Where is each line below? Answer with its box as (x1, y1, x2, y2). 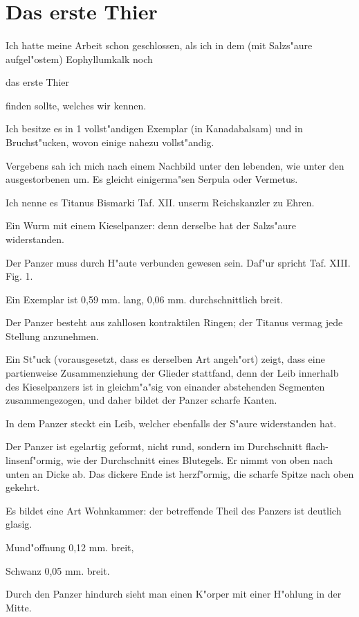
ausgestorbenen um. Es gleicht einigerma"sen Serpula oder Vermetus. (6, 172, 298, 186)
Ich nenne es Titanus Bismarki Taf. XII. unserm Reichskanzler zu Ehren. (6, 195, 315, 209)
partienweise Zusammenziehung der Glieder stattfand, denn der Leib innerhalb (6, 366, 339, 380)
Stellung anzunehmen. (6, 328, 99, 343)
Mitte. (6, 600, 32, 614)
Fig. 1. (6, 269, 33, 283)
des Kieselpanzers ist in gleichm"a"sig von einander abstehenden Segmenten (6, 379, 325, 393)
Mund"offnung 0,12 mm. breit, (6, 540, 134, 554)
